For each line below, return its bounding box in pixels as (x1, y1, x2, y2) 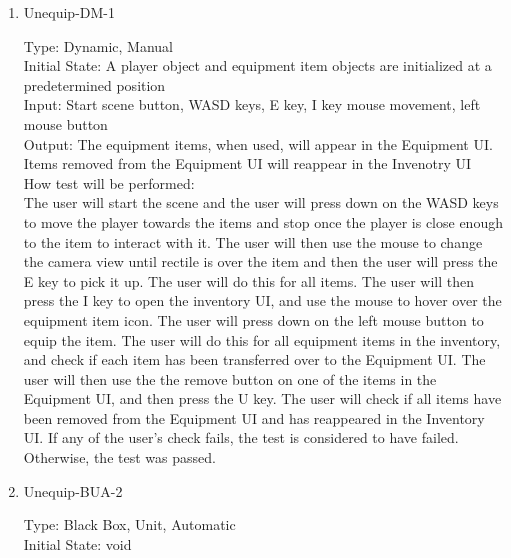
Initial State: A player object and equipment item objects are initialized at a (23, 55, 492, 76)
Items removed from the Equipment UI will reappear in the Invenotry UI (23, 153, 472, 174)
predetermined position (23, 74, 166, 95)
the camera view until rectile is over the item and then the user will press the (23, 251, 498, 272)
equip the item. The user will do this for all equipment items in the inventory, (23, 329, 501, 350)
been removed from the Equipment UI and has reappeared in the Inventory (23, 407, 485, 428)
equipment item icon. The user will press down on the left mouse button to (23, 309, 484, 330)
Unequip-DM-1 (23, 2, 116, 22)
